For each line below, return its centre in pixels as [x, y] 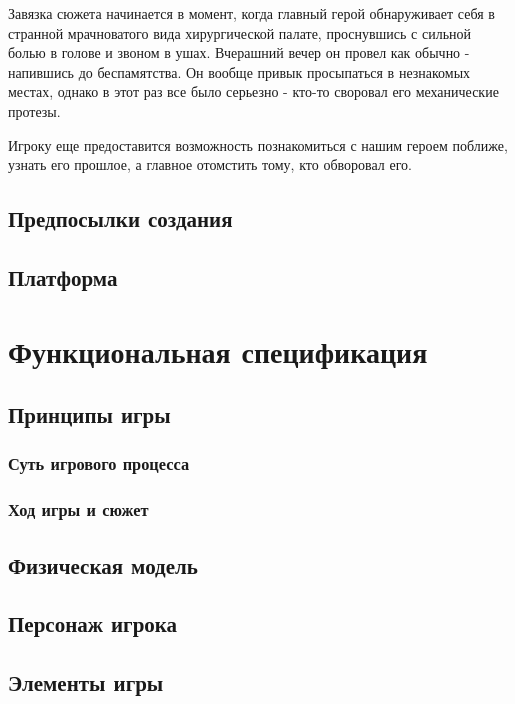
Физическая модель [103, 564]
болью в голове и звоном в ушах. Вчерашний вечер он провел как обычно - [239, 52]
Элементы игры [86, 682]
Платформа [63, 276]
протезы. [34, 110]
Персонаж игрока [93, 623]
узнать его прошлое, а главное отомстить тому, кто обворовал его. [210, 164]
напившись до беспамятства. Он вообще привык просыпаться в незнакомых [239, 71]
